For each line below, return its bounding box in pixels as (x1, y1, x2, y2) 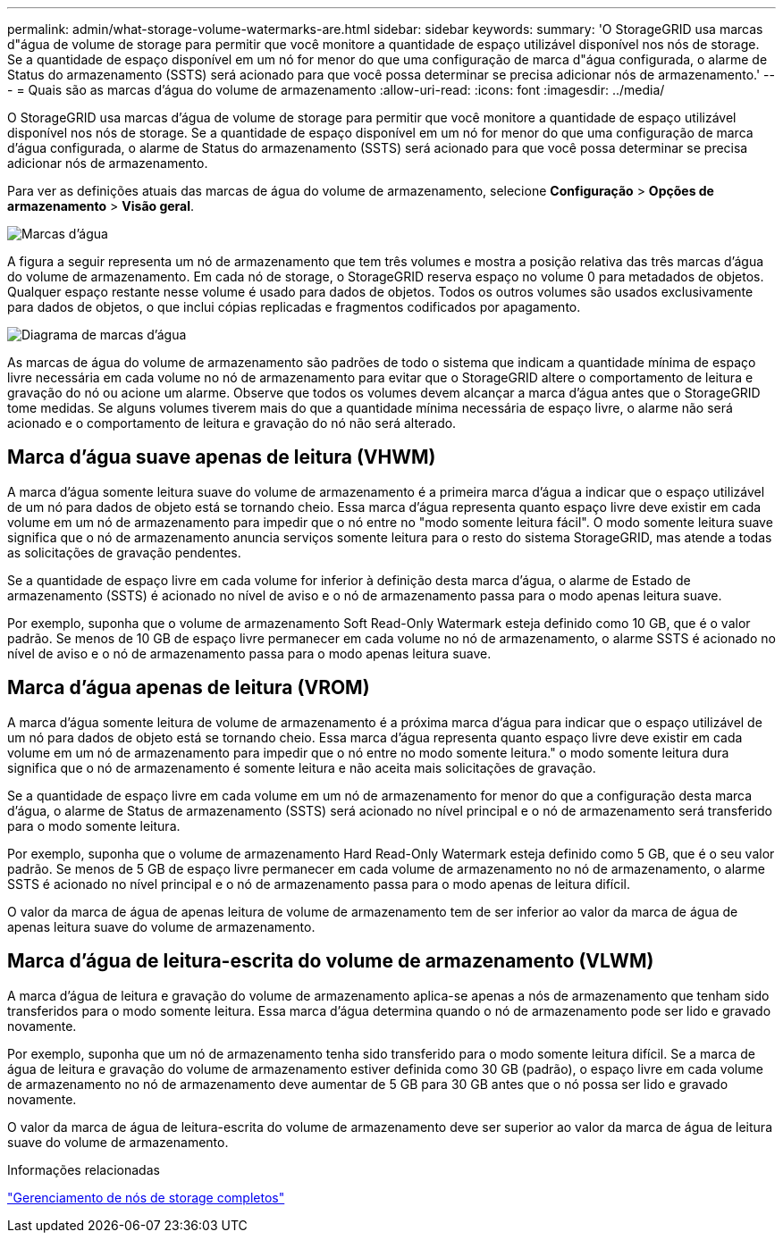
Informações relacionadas (7, 1161, 160, 1177)
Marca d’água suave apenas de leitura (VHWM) (7, 446, 436, 469)
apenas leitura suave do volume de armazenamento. (7, 918, 316, 934)
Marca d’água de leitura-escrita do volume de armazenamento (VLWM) (7, 950, 654, 973)
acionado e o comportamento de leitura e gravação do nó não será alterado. (7, 415, 457, 431)
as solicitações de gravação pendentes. (7, 544, 241, 560)
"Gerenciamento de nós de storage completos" (7, 1189, 285, 1205)
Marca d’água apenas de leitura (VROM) (7, 676, 370, 700)
